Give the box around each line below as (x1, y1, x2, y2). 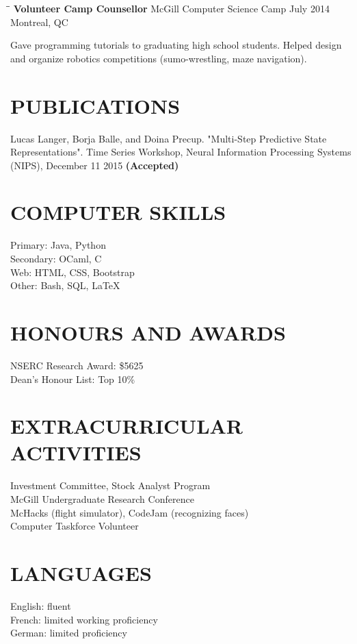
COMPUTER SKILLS (10, 198, 226, 226)
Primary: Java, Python (10, 238, 106, 252)
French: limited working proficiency (10, 612, 158, 626)
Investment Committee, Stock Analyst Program (10, 478, 211, 493)
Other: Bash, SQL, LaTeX (10, 278, 120, 293)
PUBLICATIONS (10, 91, 181, 119)
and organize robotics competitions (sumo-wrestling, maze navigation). (10, 51, 307, 65)
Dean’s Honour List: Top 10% (10, 371, 135, 386)
